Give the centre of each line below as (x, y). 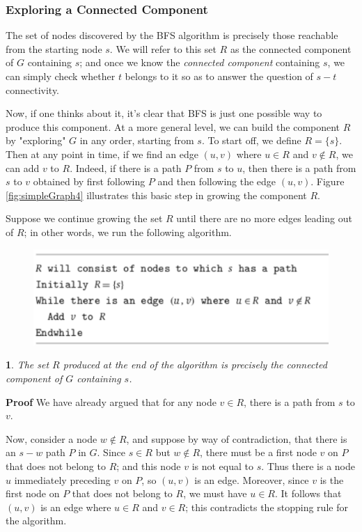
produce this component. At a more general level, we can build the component (173, 126)
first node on (33, 493)
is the (332, 479)
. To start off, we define (251, 140)
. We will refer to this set (163, 48)
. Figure (328, 181)
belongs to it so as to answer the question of (219, 76)
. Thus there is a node (308, 465)
